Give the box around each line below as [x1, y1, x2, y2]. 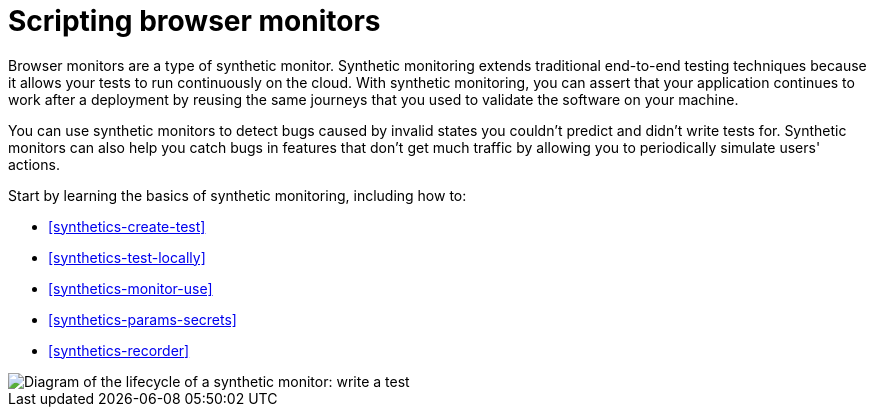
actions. [8, 155, 60, 173]
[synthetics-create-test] [48, 217, 206, 235]
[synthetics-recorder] [48, 341, 190, 359]
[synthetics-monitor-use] [48, 279, 213, 297]
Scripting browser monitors [8, 4, 381, 38]
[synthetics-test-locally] [48, 248, 206, 266]
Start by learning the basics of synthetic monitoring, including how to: [8, 186, 467, 204]
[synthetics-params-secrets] [48, 310, 237, 328]
